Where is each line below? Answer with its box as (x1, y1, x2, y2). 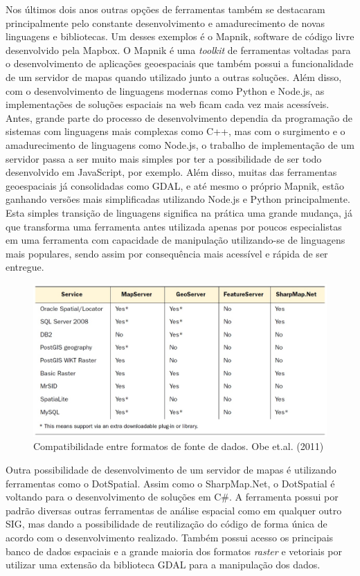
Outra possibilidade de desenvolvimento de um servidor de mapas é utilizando (6, 462, 336, 476)
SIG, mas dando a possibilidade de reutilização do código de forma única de (6, 516, 327, 531)
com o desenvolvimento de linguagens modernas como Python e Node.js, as (6, 83, 325, 98)
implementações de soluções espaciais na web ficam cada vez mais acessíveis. (6, 97, 330, 111)
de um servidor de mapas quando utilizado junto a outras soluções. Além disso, (6, 69, 342, 84)
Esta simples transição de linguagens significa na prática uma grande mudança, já (6, 205, 352, 219)
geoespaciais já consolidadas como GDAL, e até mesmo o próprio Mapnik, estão (6, 178, 345, 192)
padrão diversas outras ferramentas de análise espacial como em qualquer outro (6, 503, 342, 517)
